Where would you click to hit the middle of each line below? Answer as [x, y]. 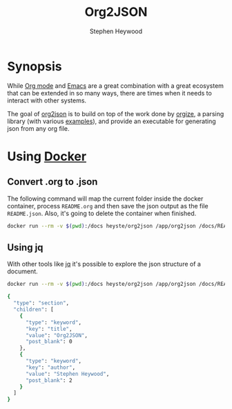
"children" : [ [33, 309]
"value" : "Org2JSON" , [57, 335]
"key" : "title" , [49, 329]
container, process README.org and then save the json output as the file [108, 206]
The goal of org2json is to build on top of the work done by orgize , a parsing [116, 113]
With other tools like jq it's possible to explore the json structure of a [104, 264]
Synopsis [35, 66]
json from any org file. [39, 128]
